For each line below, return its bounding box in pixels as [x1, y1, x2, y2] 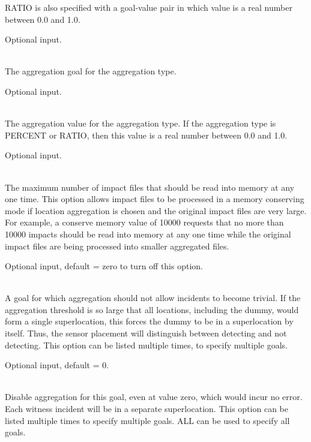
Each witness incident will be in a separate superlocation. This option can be [5, 402, 288, 415]
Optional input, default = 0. [5, 359, 109, 371]
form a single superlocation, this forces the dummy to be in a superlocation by [5, 315, 294, 327]
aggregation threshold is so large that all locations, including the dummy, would [5, 303, 299, 315]
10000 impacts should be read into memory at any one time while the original [5, 227, 291, 240]
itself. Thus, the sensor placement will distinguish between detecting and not [5, 327, 287, 339]
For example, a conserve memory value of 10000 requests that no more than [5, 216, 284, 228]
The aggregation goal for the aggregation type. [5, 65, 177, 77]
